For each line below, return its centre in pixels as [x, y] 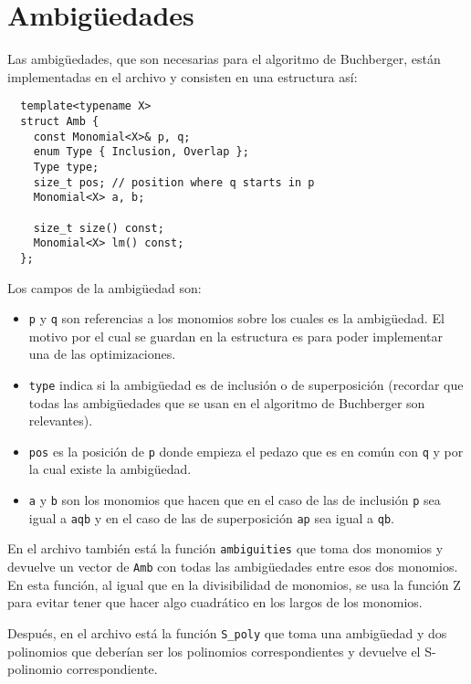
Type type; [66, 167]
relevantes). [61, 421]
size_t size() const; [99, 228]
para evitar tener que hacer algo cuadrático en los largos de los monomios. [215, 602]
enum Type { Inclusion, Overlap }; [141, 152]
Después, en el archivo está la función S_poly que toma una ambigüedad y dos [227, 632]
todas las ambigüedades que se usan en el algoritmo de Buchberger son [227, 402]
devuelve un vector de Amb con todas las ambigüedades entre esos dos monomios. [233, 567]
